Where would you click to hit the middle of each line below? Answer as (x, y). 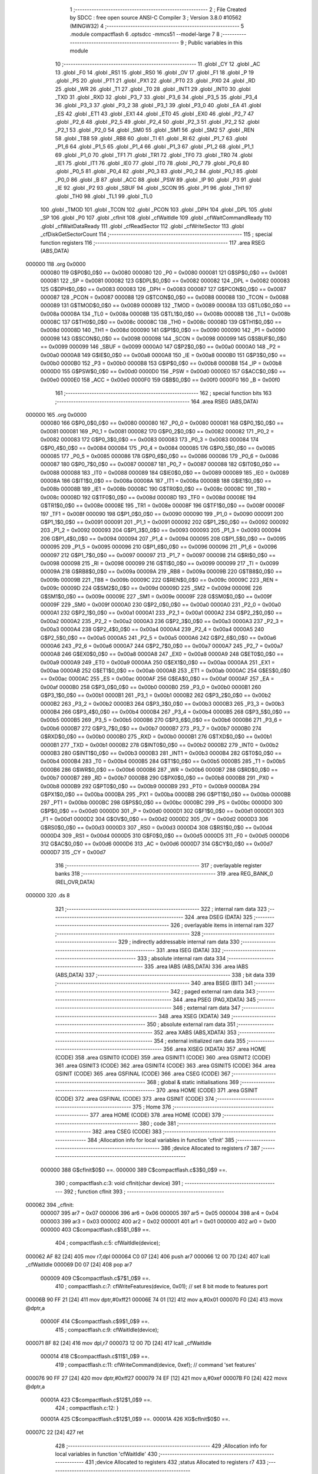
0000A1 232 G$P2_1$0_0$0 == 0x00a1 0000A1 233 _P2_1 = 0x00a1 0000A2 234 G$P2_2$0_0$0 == (161, 613)
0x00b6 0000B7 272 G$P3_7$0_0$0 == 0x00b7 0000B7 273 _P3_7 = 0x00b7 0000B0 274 (151, 728)
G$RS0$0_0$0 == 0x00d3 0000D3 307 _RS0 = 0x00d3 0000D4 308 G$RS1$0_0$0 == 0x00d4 (157, 827)
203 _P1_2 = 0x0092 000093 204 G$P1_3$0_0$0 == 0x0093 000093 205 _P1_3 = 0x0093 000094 (161, 530)
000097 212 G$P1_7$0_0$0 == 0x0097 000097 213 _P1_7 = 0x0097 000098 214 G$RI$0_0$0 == (158, 555)
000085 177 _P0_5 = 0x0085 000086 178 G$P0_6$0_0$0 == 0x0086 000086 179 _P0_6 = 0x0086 (160, 456)
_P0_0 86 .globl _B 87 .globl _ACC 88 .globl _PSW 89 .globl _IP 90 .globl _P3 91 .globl (158, 179)
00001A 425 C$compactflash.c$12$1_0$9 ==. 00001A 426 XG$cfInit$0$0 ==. (135, 1419)
